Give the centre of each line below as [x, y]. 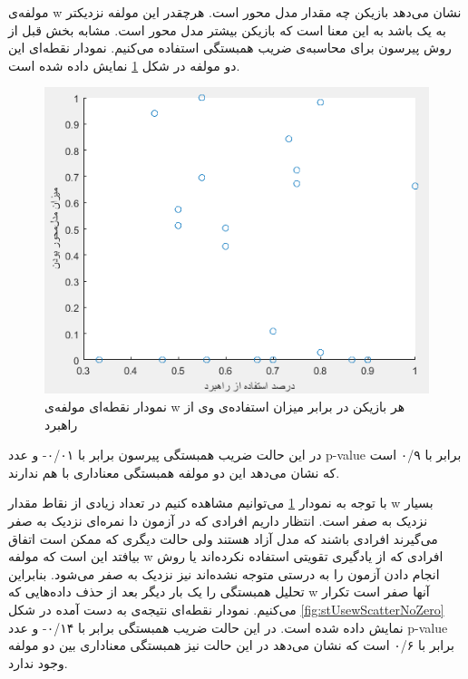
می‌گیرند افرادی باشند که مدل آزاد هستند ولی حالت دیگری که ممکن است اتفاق [223, 538]
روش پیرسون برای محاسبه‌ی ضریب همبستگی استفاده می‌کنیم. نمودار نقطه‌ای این [230, 48]
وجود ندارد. [38, 662]
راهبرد [61, 424]
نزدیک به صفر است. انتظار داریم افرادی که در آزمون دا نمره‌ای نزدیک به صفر [218, 520]
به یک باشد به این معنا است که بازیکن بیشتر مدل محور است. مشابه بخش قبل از [227, 29]
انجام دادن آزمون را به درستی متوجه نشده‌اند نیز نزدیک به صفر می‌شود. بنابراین [224, 573]
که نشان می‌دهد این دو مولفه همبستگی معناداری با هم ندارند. [174, 472]
